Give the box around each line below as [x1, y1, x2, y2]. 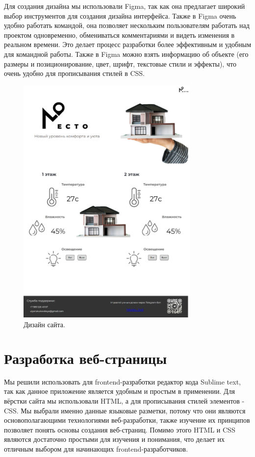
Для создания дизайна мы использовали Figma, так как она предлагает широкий [4, 1, 245, 11]
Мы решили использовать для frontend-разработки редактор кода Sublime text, [4, 376, 241, 386]
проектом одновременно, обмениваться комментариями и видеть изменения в [4, 29, 235, 40]
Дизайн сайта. [24, 319, 65, 330]
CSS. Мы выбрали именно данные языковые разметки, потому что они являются [4, 405, 246, 415]
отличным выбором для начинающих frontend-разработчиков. [4, 443, 188, 454]
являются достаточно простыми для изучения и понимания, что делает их [4, 434, 225, 444]
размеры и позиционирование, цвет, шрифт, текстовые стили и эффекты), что [4, 58, 236, 69]
